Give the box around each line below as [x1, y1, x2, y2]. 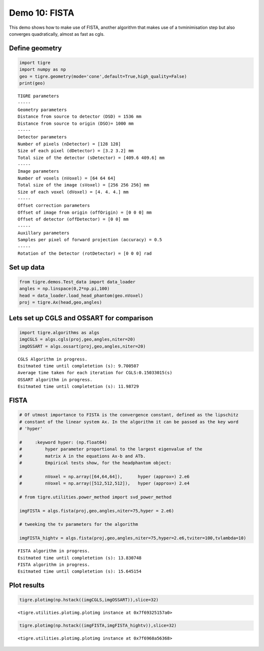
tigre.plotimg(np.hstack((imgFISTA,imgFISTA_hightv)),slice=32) [19, 623, 177, 629]
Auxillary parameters [18, 230, 69, 236]
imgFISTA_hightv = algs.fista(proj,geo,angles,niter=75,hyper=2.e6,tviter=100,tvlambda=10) [19, 536, 246, 541]
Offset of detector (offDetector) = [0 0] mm [18, 217, 129, 222]
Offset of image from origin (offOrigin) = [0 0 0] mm [18, 209, 152, 215]
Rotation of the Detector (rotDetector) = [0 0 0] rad [18, 251, 152, 256]
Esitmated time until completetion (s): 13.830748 [18, 555, 142, 561]
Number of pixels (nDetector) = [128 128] [18, 141, 121, 147]
